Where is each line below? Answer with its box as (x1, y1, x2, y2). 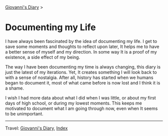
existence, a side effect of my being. (5, 54, 80, 60)
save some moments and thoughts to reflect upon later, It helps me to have (5, 43, 159, 49)
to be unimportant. (5, 110, 43, 116)
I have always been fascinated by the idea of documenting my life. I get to (5, 38, 157, 44)
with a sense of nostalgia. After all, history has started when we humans (5, 74, 153, 80)
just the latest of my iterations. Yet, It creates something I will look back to (5, 69, 157, 75)
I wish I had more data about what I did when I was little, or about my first (5, 94, 156, 100)
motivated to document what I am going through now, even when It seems (5, 105, 158, 111)
